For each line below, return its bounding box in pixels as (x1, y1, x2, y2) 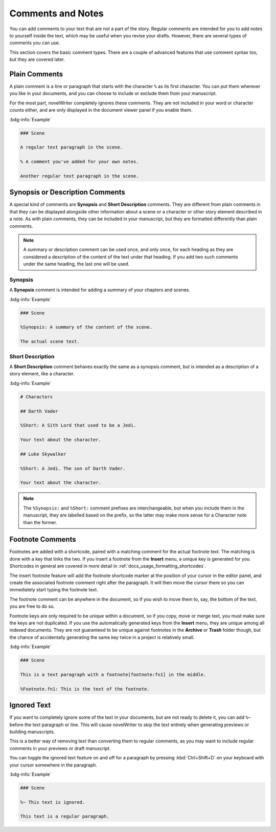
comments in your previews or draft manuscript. (9, 745, 111, 751)
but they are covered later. (9, 56, 65, 62)
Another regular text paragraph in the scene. (20, 173, 139, 179)
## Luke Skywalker (20, 451, 66, 457)
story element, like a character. (9, 371, 75, 377)
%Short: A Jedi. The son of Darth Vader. (20, 465, 126, 471)
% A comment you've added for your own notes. (20, 159, 139, 165)
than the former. (23, 519, 57, 525)
